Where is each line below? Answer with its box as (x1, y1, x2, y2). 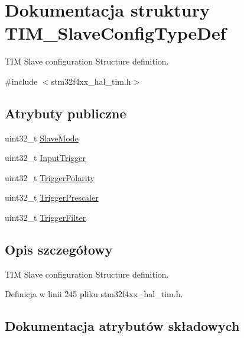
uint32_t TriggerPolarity (5, 171, 95, 184)
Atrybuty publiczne (5, 104, 126, 122)
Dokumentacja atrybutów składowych (5, 317, 240, 335)
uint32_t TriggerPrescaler (5, 191, 99, 204)
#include (5, 75, 38, 87)
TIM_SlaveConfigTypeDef (5, 21, 226, 45)
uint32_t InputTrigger (5, 152, 86, 164)
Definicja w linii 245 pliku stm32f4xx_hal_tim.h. (5, 288, 183, 300)
